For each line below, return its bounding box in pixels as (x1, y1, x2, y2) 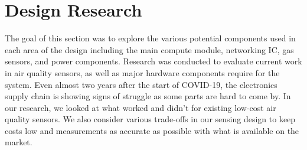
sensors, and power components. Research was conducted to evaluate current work (5, 55, 302, 67)
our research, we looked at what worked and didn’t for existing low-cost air (5, 101, 276, 113)
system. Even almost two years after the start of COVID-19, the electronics (5, 78, 277, 90)
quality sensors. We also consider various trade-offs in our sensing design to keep (5, 113, 296, 125)
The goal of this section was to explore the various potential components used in (5, 32, 296, 44)
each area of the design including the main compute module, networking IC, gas (5, 43, 294, 56)
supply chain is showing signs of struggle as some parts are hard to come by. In (5, 90, 291, 102)
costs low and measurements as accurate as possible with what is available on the (5, 124, 299, 136)
